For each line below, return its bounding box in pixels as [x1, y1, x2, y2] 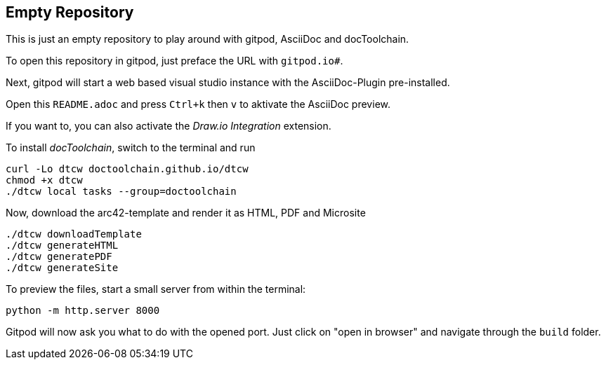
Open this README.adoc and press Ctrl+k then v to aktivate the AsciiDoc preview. [6, 98, 390, 111]
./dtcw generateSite [6, 262, 119, 274]
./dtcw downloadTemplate [6, 228, 142, 240]
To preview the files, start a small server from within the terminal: [6, 283, 306, 296]
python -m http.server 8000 [6, 305, 160, 317]
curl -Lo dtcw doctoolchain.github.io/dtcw [6, 163, 249, 175]
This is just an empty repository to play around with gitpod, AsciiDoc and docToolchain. [6, 33, 409, 46]
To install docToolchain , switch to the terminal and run [6, 142, 256, 154]
